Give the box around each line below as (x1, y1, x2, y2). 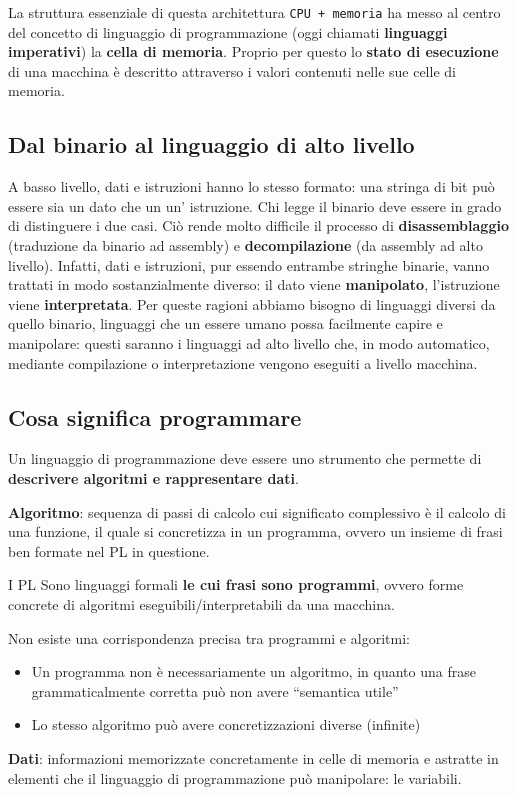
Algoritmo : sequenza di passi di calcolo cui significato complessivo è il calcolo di (8, 501, 506, 522)
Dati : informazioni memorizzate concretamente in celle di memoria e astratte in (8, 747, 499, 768)
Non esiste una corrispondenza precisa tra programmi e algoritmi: (8, 627, 410, 648)
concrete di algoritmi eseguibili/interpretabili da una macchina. (8, 593, 395, 614)
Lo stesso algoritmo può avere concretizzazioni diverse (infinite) (31, 714, 421, 735)
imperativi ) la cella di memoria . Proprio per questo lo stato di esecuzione (8, 41, 499, 62)
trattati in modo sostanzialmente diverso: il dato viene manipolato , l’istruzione (8, 274, 500, 295)
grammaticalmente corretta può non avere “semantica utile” (31, 680, 399, 701)
